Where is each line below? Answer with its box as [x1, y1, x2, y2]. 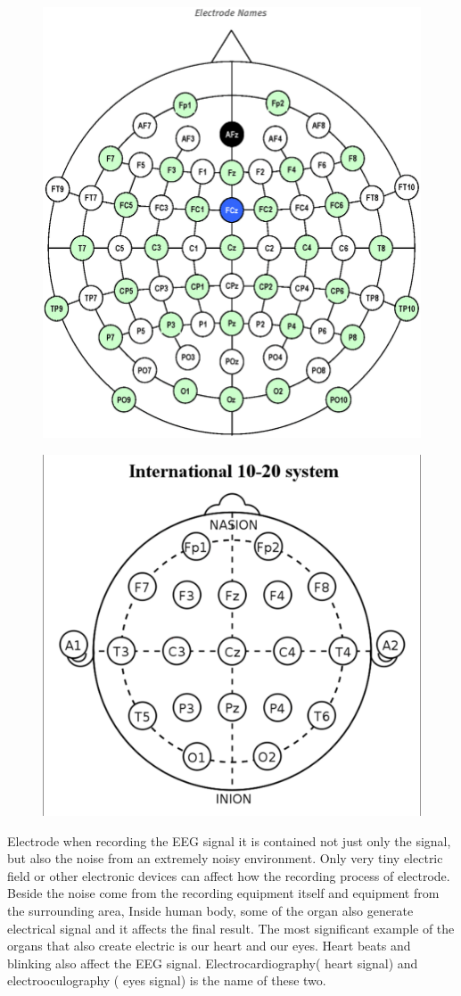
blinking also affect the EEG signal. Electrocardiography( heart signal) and [7, 953, 418, 972]
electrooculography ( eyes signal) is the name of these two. [7, 971, 326, 990]
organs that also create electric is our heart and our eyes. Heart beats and [7, 936, 411, 955]
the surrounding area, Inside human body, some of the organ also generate [7, 901, 414, 919]
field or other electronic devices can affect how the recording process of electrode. [7, 866, 450, 885]
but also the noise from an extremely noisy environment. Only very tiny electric [7, 849, 443, 868]
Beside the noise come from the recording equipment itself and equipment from [7, 884, 440, 902]
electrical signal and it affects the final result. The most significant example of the [7, 918, 455, 937]
